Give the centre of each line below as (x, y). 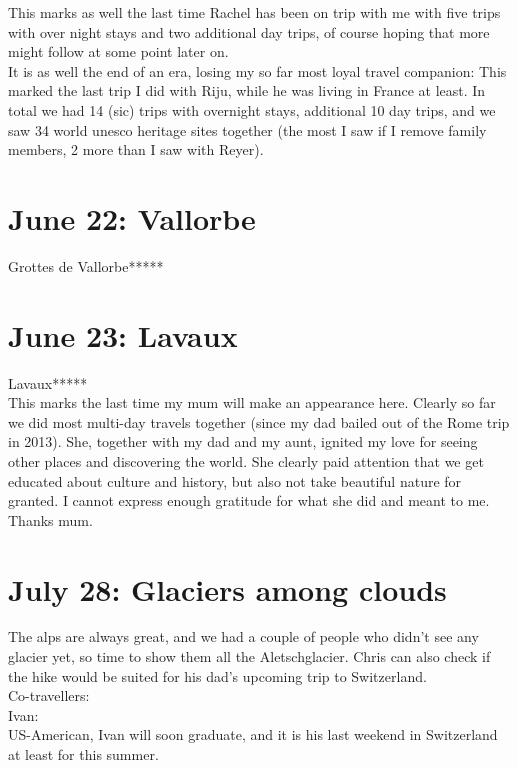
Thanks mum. (50, 519)
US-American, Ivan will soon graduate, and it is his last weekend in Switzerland (253, 734)
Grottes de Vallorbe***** (86, 265)
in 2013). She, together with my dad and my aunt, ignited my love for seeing (243, 441)
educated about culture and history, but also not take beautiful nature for (235, 480)
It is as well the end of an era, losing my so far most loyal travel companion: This (257, 70)
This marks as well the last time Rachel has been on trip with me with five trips (254, 12)
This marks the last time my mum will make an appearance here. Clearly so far (252, 402)
